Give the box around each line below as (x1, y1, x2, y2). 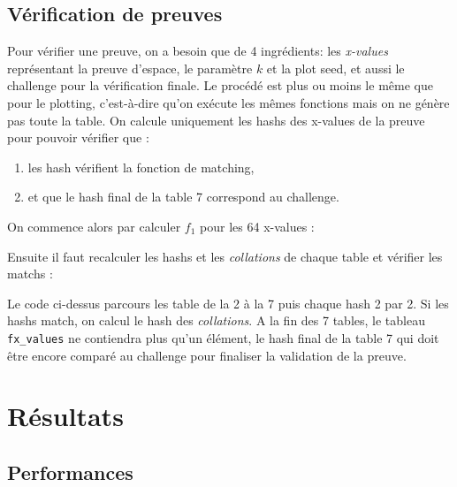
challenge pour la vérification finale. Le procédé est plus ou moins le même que (7, 76, 433, 95)
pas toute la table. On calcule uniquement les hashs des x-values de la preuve (7, 110, 425, 129)
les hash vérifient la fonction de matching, (27, 157, 255, 176)
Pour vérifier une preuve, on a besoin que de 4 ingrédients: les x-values (7, 42, 388, 60)
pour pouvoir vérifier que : (7, 128, 149, 147)
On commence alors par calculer (7, 217, 181, 235)
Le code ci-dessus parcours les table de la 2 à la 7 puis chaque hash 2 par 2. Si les (7, 293, 449, 312)
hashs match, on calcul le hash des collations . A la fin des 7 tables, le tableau (7, 311, 425, 330)
